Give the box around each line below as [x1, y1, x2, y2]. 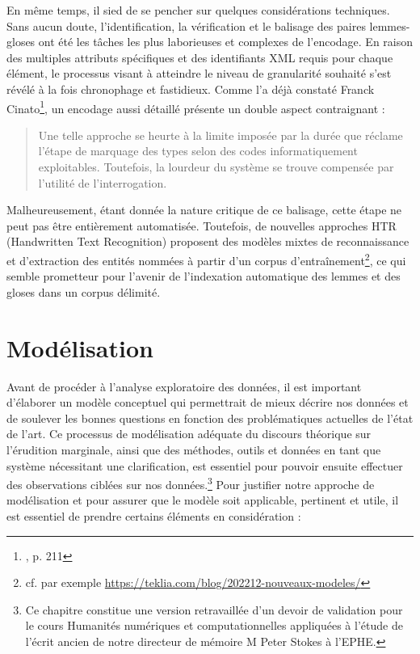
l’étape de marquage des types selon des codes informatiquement [38, 142, 358, 159]
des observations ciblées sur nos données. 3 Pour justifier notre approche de [6, 474, 375, 492]
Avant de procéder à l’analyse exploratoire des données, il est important [6, 378, 362, 395]
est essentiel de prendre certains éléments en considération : [6, 507, 301, 524]
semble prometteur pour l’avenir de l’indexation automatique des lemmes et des [6, 268, 401, 285]
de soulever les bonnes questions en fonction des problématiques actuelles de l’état [6, 409, 414, 426]
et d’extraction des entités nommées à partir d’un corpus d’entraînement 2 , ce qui [6, 249, 406, 268]
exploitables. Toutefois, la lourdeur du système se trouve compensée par [38, 158, 394, 175]
